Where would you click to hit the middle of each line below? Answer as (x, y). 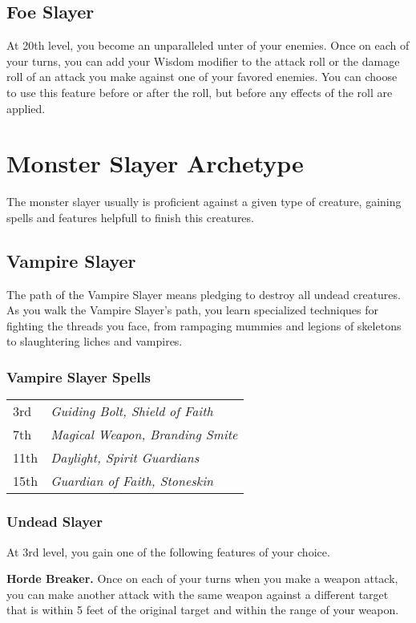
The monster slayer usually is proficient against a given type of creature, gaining (204, 202)
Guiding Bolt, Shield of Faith (132, 411)
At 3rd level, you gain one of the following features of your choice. (168, 551)
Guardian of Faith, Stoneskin (132, 481)
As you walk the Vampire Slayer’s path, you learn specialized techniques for (193, 310)
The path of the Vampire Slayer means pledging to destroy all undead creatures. (204, 294)
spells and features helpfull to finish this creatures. (130, 217)
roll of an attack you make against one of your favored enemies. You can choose (202, 77)
